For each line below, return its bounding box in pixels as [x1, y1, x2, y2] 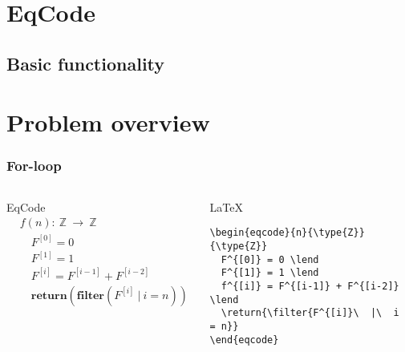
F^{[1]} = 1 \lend [221, 267, 319, 279]
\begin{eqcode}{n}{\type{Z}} [209, 227, 365, 239]
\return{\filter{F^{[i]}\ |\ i [221, 307, 399, 319]
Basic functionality [6, 51, 165, 75]
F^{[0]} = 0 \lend [221, 253, 319, 265]
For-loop [6, 156, 62, 176]
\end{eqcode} [209, 334, 279, 346]
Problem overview [6, 106, 210, 139]
